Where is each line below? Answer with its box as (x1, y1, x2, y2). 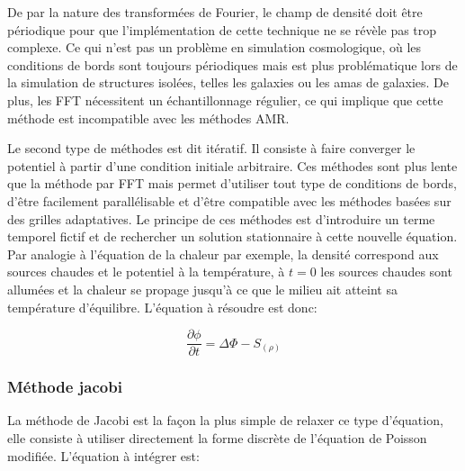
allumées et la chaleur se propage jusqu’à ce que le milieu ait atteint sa (7, 279, 398, 298)
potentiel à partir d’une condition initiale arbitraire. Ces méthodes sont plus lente (7, 156, 458, 175)
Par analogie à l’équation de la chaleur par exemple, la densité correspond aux (7, 244, 439, 263)
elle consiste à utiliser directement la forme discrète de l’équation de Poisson (7, 428, 427, 447)
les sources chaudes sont (320, 262, 452, 281)
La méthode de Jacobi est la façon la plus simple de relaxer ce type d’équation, (7, 411, 443, 430)
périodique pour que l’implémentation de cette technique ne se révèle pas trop (7, 20, 437, 39)
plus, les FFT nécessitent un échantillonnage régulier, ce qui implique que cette (7, 90, 443, 109)
